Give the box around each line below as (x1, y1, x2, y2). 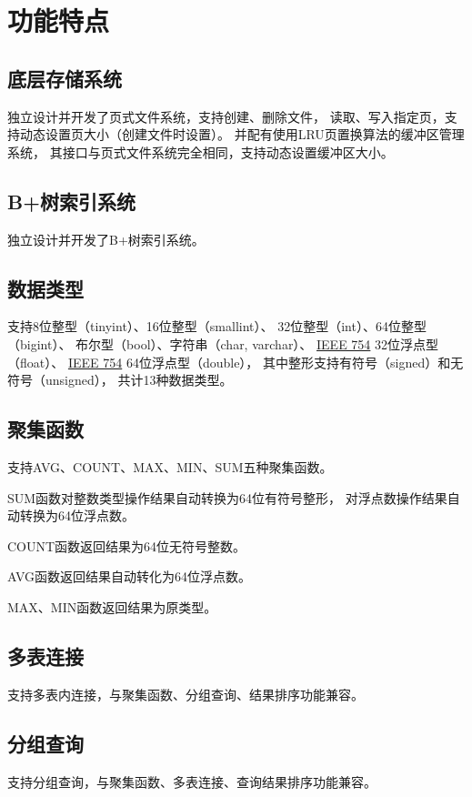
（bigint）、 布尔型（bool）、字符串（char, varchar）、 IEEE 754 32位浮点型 (7, 334, 439, 353)
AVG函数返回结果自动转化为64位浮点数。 (7, 567, 252, 586)
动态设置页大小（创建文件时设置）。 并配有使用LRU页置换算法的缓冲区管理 (19, 125, 465, 144)
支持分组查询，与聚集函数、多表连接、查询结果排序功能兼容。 (7, 772, 377, 791)
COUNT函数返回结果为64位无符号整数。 (7, 536, 246, 555)
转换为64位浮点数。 (19, 506, 135, 525)
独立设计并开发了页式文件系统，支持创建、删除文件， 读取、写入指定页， (7, 106, 445, 126)
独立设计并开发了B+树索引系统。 (7, 229, 205, 248)
